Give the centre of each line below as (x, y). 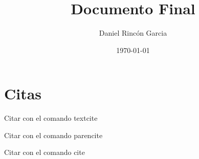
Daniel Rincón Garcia (133, 33)
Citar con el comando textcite (51, 118)
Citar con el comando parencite (53, 135)
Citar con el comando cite (45, 152)
